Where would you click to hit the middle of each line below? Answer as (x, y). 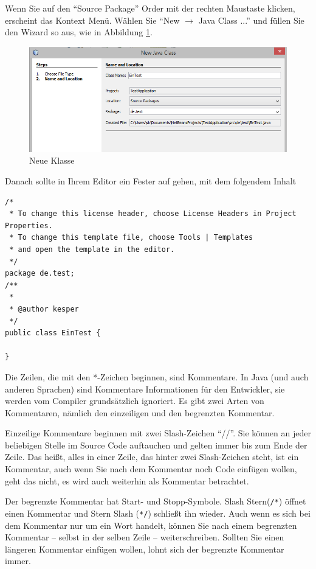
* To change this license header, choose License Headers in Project (153, 214)
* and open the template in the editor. (92, 249)
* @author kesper (44, 309)
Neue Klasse (52, 160)
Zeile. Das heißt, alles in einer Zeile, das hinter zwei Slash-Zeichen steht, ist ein (152, 457)
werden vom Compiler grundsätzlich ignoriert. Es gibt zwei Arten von (135, 401)
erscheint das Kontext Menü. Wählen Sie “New (92, 20)
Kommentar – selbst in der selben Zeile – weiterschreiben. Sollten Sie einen (145, 537)
